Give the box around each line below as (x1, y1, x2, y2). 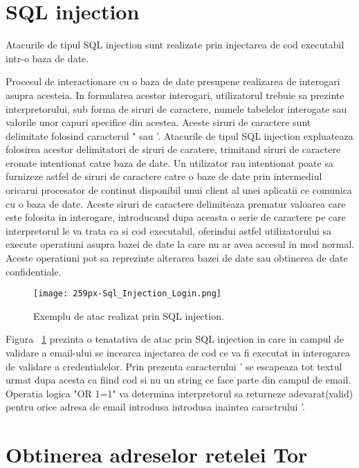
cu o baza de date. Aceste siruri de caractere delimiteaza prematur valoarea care (6, 196, 346, 210)
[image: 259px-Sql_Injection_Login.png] (33, 289, 222, 299)
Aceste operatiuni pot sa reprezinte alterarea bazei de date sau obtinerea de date (6, 251, 348, 265)
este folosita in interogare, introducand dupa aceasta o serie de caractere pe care (6, 210, 346, 224)
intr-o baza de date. (6, 51, 89, 65)
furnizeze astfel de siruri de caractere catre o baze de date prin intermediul (6, 169, 322, 183)
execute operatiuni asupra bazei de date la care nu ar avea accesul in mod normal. (6, 237, 354, 251)
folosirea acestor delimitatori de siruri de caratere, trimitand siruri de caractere (6, 142, 341, 156)
